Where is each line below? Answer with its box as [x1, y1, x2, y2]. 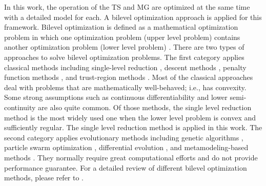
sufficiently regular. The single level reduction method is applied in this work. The [4, 122, 262, 133]
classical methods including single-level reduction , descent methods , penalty [4, 61, 247, 72]
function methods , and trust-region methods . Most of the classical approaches [4, 72, 253, 82]
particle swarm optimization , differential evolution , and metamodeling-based [4, 142, 249, 153]
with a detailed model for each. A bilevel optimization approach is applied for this [4, 11, 262, 22]
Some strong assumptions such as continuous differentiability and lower [4, 92, 228, 102]
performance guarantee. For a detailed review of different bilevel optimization [4, 162, 247, 173]
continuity [4, 101, 36, 112]
